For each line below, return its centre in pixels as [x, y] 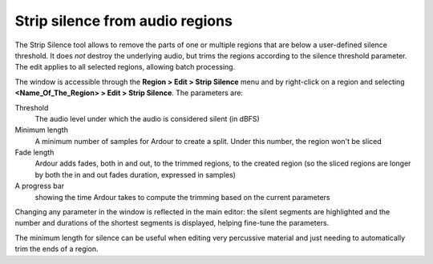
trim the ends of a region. [57, 249]
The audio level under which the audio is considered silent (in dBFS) [147, 118]
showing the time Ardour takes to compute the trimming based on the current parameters [182, 197]
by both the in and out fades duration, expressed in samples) [136, 174]
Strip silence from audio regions [123, 21]
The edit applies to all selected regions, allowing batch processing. [125, 67]
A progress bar [39, 186]
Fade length [34, 153]
